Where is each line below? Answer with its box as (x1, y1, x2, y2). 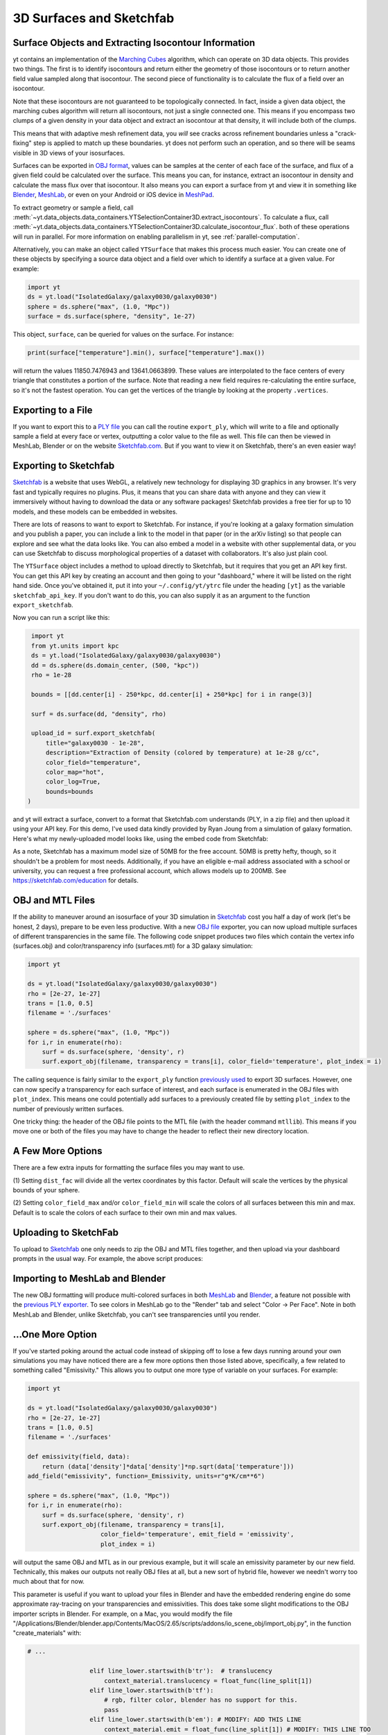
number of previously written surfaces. (12, 1104, 124, 1113)
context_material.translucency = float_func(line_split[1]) (104, 1677, 313, 1684)
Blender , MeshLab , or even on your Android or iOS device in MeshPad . (12, 191, 215, 199)
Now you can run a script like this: (12, 613, 110, 622)
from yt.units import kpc (31, 642, 119, 650)
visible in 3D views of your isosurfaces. (12, 149, 125, 157)
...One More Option (12, 1328, 97, 1340)
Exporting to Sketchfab (12, 460, 115, 472)
